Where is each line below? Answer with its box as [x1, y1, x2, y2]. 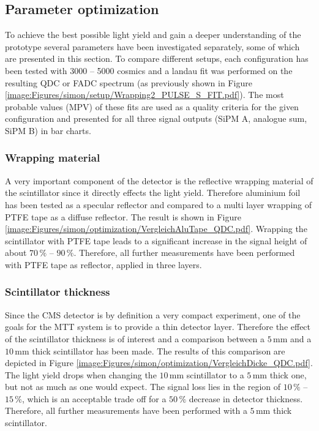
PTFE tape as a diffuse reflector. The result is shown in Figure [5, 210, 241, 223]
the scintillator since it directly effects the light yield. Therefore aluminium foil [5, 186, 301, 199]
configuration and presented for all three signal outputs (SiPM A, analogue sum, [5, 112, 307, 125]
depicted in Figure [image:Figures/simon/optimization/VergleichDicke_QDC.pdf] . [5, 356, 313, 369]
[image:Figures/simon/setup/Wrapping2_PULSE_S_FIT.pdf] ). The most [5, 88, 284, 101]
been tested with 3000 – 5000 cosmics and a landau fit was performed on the [5, 64, 293, 77]
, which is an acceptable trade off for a [22, 392, 167, 405]
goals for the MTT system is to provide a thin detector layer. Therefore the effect [5, 320, 311, 333]
